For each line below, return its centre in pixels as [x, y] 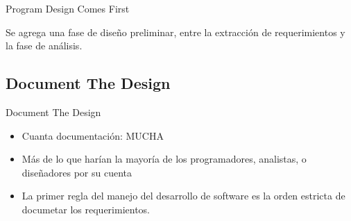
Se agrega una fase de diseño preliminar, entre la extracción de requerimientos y [175, 32]
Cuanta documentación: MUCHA [93, 135]
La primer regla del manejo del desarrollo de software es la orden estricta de [183, 196]
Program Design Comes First [68, 8]
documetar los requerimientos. [86, 209]
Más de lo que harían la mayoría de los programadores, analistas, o [164, 159]
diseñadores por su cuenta [77, 172]
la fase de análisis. [44, 46]
